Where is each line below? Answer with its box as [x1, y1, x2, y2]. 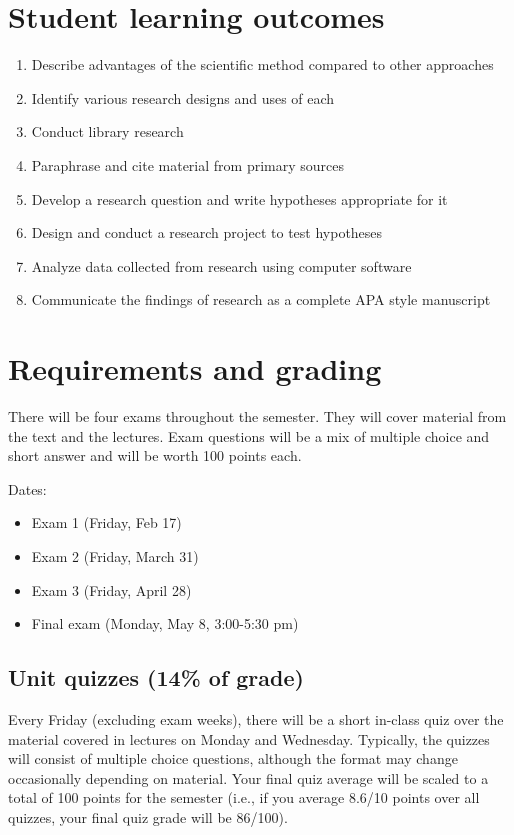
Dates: [8, 478, 47, 499]
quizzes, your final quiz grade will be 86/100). [8, 806, 288, 827]
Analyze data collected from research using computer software [31, 255, 412, 276]
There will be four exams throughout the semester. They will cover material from [8, 406, 507, 426]
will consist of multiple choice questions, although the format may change [8, 748, 458, 769]
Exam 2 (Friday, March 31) [31, 545, 199, 566]
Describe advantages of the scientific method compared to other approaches [31, 54, 494, 75]
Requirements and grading [8, 348, 382, 389]
